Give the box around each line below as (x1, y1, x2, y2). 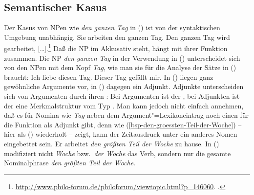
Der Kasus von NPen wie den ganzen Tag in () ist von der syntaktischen (4, 22, 220, 33)
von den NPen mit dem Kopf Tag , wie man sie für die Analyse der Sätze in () (4, 62, 236, 72)
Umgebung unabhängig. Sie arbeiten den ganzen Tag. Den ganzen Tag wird (4, 32, 230, 42)
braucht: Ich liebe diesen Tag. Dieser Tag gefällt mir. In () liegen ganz (4, 71, 213, 82)
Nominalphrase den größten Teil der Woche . (4, 158, 136, 168)
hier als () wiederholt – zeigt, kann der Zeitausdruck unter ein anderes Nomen (4, 129, 237, 139)
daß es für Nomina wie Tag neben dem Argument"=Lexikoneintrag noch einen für (4, 110, 249, 120)
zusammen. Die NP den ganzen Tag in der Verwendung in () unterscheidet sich (4, 53, 240, 63)
